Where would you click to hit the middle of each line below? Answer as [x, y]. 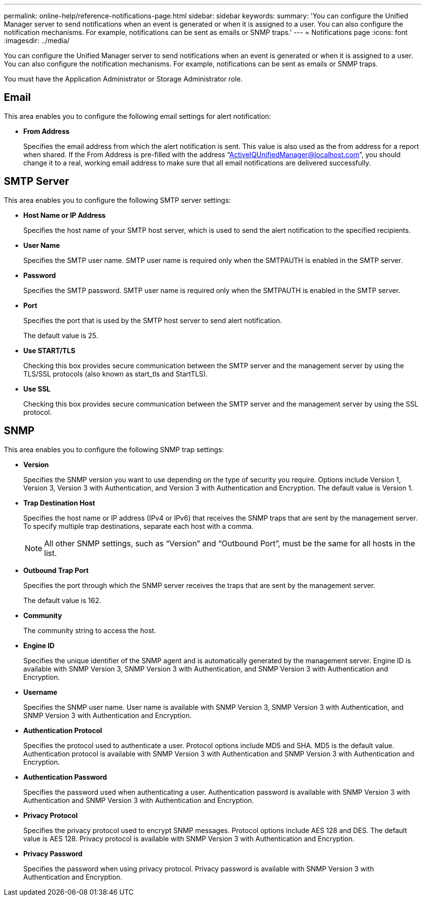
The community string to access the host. [90, 630]
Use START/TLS [49, 350]
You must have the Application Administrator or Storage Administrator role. [123, 79]
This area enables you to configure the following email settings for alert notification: [138, 116]
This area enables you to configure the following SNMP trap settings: [114, 449]
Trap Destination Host [59, 503]
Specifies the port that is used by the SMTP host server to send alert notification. [153, 320]
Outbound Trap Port [56, 570]
